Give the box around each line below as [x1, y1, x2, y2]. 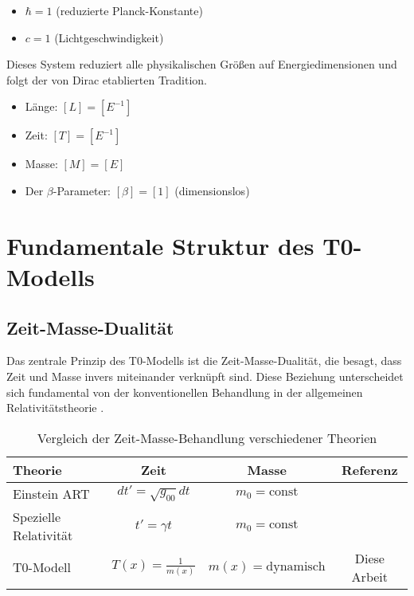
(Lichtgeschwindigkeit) [54, 29, 164, 45]
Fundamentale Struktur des [6, 229, 314, 261]
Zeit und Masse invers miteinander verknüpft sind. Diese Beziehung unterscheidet [6, 367, 404, 384]
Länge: [25, 98, 58, 115]
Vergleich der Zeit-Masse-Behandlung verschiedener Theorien [37, 428, 377, 447]
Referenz [341, 460, 398, 479]
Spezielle [13, 507, 61, 526]
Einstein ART [13, 484, 90, 503]
